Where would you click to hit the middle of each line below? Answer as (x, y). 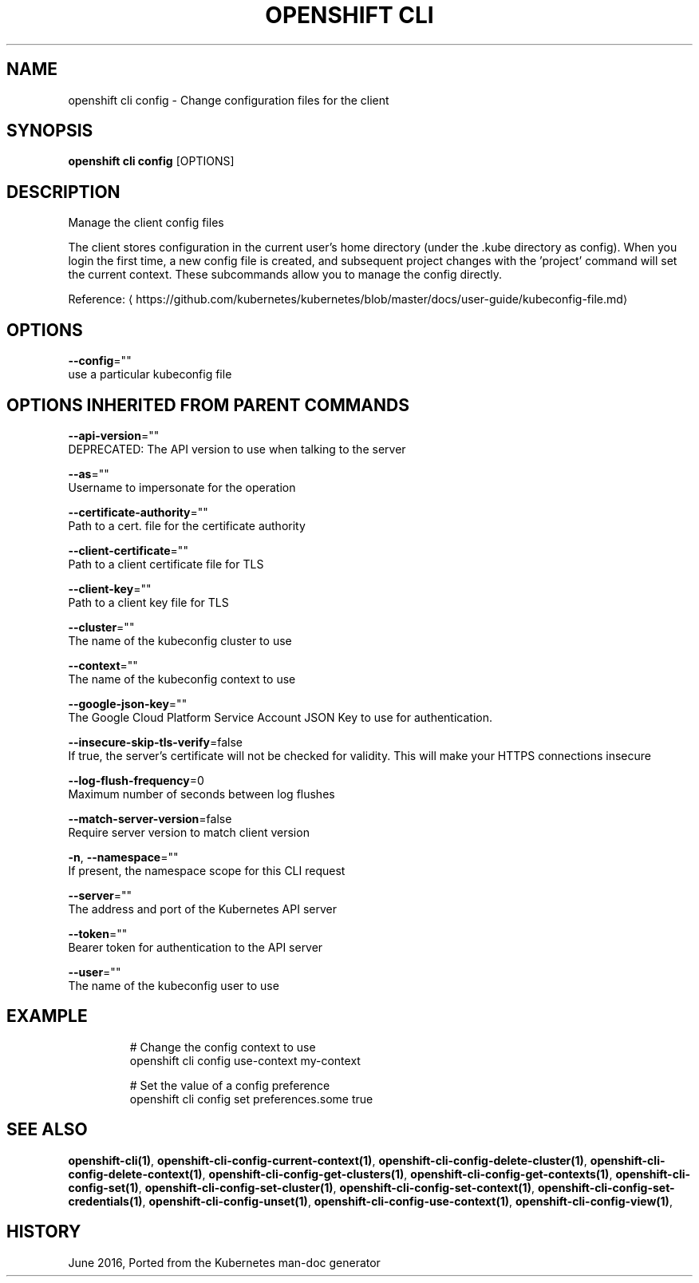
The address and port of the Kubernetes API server (202, 909)
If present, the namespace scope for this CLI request (207, 870)
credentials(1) (105, 1201)
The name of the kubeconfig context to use (182, 679)
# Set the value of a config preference (230, 1085)
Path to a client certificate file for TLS (166, 564)
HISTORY (44, 1232)
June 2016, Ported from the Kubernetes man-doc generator (224, 1262)
